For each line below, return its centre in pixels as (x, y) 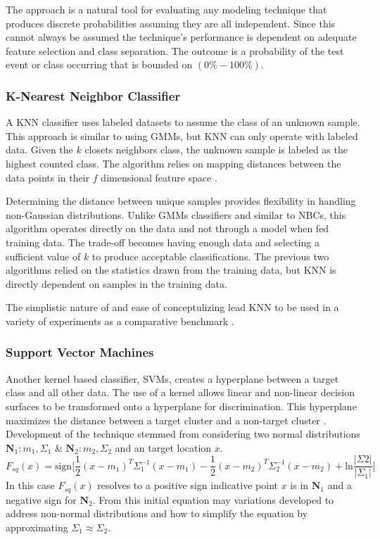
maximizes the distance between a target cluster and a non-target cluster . (166, 420)
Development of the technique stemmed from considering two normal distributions (183, 434)
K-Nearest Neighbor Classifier (93, 95)
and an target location (163, 447)
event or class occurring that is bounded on (99, 64)
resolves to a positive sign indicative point (188, 485)
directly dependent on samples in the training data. (116, 283)
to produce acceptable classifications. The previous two (210, 256)
